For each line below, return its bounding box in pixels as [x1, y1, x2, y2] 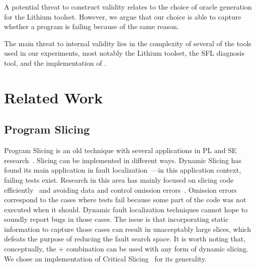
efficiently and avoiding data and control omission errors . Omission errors [4, 184, 237, 195]
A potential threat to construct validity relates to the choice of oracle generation [4, 2, 252, 12]
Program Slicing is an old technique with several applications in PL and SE [4, 145, 237, 156]
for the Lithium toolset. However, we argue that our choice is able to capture [4, 11, 241, 22]
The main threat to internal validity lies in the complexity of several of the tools [4, 38, 251, 48]
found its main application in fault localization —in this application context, [4, 165, 241, 175]
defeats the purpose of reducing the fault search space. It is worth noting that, [4, 233, 246, 244]
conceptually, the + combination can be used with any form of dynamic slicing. [4, 243, 248, 254]
